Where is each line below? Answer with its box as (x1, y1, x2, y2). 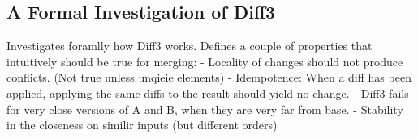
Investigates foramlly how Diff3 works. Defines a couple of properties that (6, 37, 373, 54)
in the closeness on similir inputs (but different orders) (6, 116, 278, 133)
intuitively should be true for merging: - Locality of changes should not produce (6, 53, 403, 69)
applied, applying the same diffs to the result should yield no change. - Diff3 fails (6, 84, 409, 101)
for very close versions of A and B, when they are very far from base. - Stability (6, 100, 403, 117)
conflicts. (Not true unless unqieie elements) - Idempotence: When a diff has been (6, 69, 412, 86)
